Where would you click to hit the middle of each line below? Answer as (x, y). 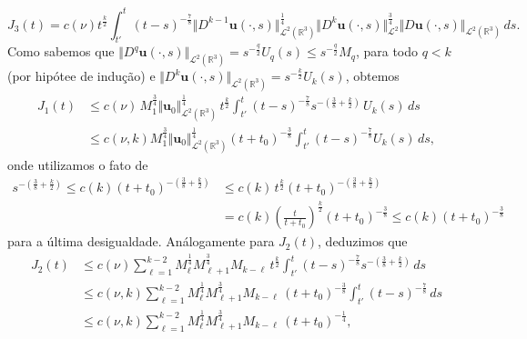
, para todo (387, 51)
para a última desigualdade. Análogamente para (141, 241)
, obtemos (372, 76)
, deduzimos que (363, 241)
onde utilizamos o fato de (78, 165)
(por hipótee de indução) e (81, 76)
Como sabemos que (61, 51)
